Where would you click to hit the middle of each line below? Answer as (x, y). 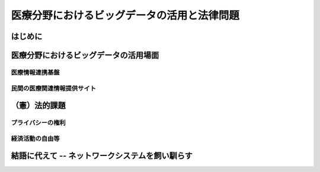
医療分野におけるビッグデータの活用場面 (85, 55)
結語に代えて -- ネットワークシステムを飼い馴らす (102, 156)
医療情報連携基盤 (35, 72)
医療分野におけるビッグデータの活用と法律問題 (125, 15)
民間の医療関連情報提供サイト (54, 88)
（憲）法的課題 (38, 106)
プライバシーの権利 (38, 123)
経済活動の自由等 (35, 138)
